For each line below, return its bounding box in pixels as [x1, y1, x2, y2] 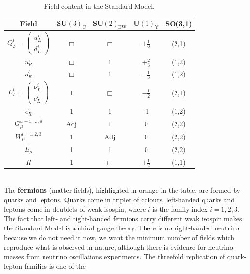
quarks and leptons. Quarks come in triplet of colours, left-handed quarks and [4, 194, 235, 204]
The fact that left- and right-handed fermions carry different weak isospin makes [4, 213, 242, 223]
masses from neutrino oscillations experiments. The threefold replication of [4, 251, 225, 261]
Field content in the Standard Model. [44, 1, 155, 11]
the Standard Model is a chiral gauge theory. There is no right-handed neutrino [4, 223, 239, 233]
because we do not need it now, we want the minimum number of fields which [4, 232, 235, 243]
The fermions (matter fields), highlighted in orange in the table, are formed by [4, 185, 240, 195]
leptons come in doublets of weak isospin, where [4, 204, 146, 214]
